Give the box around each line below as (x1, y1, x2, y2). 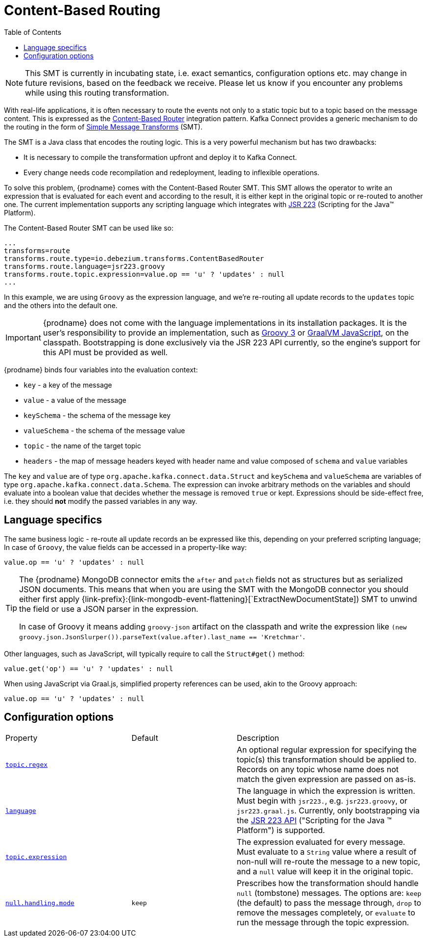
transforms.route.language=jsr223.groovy (4, 262, 165, 270)
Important (5, 332, 41, 342)
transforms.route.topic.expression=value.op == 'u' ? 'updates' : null (4, 270, 285, 278)
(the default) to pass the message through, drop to (237, 898, 422, 908)
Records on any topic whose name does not (237, 764, 399, 775)
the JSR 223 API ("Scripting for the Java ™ (237, 815, 392, 826)
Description (237, 733, 280, 743)
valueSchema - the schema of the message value (24, 426, 185, 435)
